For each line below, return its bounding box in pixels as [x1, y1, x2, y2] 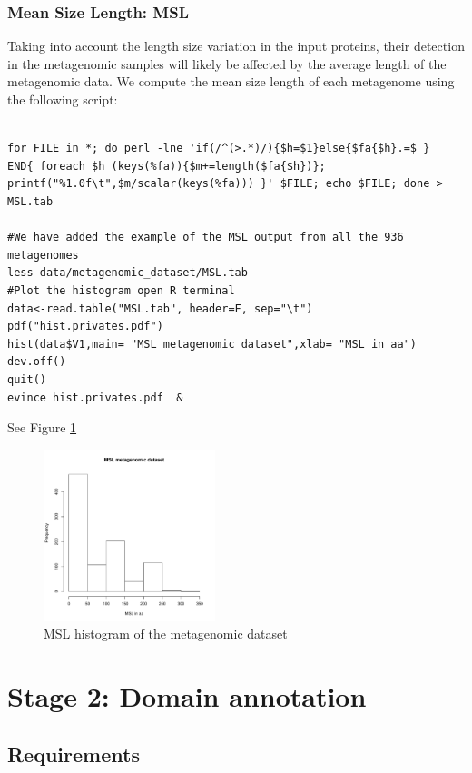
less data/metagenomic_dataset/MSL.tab [7, 266, 248, 280]
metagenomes [7, 248, 79, 262]
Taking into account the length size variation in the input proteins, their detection [7, 36, 465, 55]
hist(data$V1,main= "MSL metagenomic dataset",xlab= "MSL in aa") [7, 337, 418, 351]
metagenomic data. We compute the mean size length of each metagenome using [7, 72, 455, 91]
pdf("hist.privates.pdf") [7, 320, 163, 333]
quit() [7, 372, 46, 386]
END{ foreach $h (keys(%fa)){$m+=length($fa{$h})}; [7, 159, 326, 173]
